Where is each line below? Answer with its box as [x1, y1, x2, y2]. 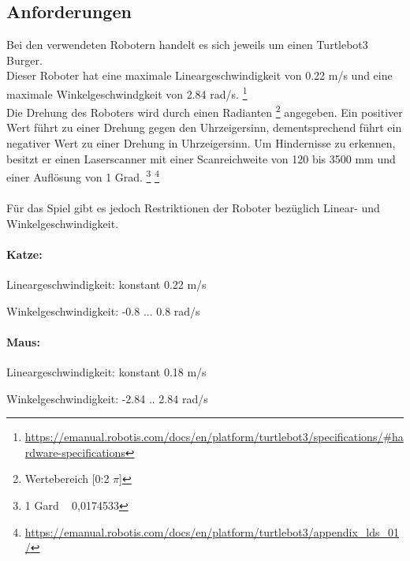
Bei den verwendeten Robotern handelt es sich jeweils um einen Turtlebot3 [6, 36, 368, 53]
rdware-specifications [24, 443, 125, 460]
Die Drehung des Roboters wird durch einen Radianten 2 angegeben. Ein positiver [6, 102, 403, 120]
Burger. [6, 51, 43, 68]
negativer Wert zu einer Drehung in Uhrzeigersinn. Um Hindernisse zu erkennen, [6, 135, 396, 151]
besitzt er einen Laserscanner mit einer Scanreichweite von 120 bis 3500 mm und [6, 150, 396, 166]
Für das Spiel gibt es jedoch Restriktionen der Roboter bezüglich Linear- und [6, 200, 380, 216]
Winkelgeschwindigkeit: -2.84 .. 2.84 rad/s [6, 390, 208, 406]
